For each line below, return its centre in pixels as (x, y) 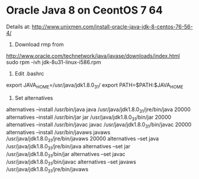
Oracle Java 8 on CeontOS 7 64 (84, 10)
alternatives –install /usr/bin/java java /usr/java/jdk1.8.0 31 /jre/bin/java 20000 (98, 110)
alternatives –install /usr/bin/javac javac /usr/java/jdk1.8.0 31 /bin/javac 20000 (99, 126)
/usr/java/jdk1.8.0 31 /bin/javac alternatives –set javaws (71, 162)
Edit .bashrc (29, 73)
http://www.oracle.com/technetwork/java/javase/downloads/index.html (93, 56)
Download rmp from (39, 44)
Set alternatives (34, 97)
